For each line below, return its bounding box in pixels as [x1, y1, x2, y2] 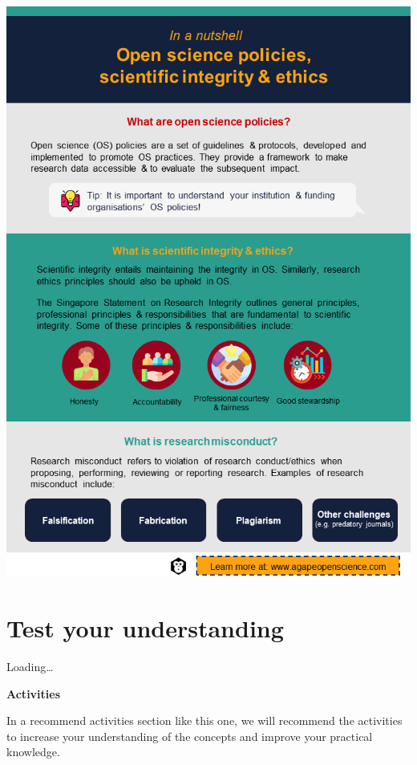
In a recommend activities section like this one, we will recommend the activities [6, 712, 403, 729]
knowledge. [6, 743, 60, 760]
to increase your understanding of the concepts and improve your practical [6, 727, 373, 744]
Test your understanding [6, 611, 284, 644]
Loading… [6, 657, 54, 674]
